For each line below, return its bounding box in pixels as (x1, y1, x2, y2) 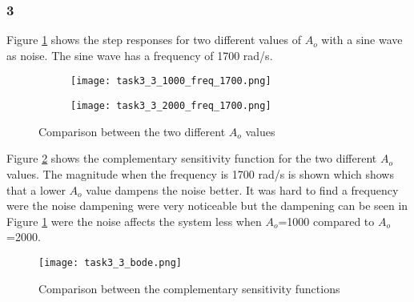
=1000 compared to (278, 212, 375, 229)
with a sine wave (321, 31, 403, 48)
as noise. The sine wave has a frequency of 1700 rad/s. (6, 46, 273, 63)
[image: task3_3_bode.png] (38, 256, 182, 268)
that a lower (6, 181, 66, 198)
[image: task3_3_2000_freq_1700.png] (70, 100, 271, 112)
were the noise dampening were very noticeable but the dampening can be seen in (6, 197, 408, 214)
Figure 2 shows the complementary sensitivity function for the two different (6, 150, 377, 167)
